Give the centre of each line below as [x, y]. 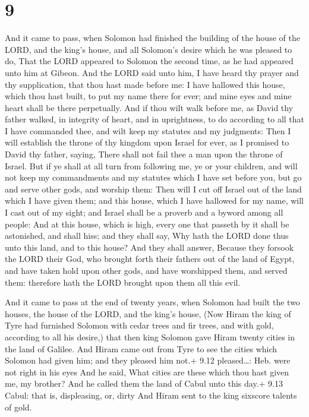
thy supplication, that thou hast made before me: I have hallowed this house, [145, 84]
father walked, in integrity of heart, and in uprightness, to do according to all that [155, 119]
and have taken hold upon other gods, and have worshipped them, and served [146, 270]
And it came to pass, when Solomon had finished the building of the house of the [152, 38]
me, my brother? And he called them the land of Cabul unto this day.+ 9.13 [144, 383]
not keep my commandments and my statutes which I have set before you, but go [153, 177]
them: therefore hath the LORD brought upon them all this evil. [123, 282]
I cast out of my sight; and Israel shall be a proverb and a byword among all [144, 212]
